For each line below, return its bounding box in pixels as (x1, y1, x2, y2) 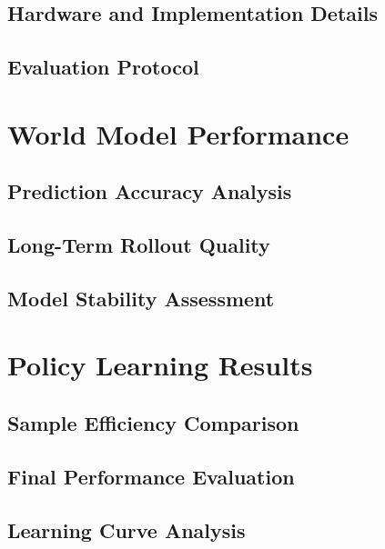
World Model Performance (7, 115, 350, 152)
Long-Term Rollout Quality (7, 231, 270, 259)
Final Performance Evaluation (7, 462, 295, 490)
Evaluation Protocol (7, 53, 199, 81)
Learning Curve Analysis (7, 515, 246, 544)
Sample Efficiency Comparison (7, 409, 299, 437)
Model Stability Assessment (7, 284, 275, 312)
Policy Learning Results (7, 346, 313, 384)
